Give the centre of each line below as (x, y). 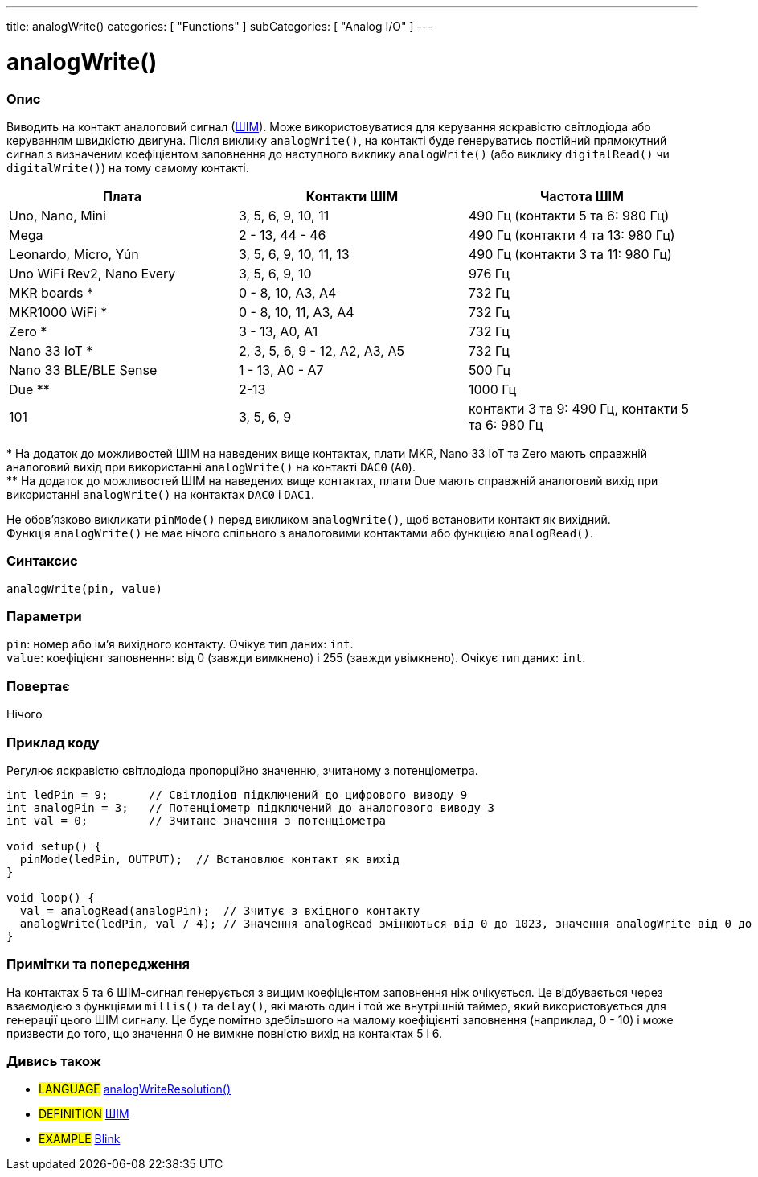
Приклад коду (53, 742)
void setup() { (54, 846)
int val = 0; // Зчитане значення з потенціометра (197, 820)
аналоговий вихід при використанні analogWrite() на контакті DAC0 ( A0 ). (211, 467)
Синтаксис (42, 561)
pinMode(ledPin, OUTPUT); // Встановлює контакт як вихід (209, 859)
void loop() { (51, 897)
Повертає (38, 686)
